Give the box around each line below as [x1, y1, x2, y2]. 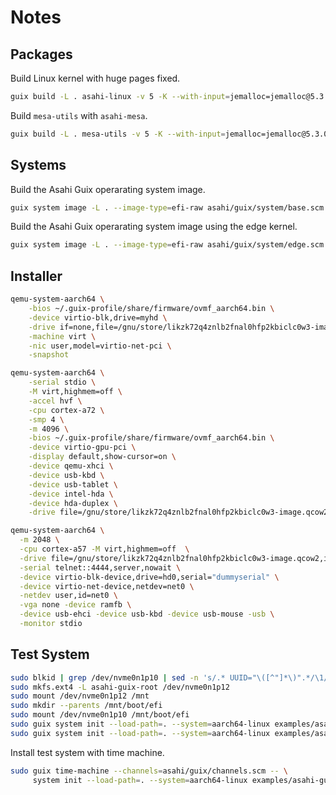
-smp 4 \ [28, 414, 65, 425]
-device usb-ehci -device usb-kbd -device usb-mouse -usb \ [19, 609, 275, 620]
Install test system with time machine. [10, 746, 165, 758]
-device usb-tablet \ [28, 479, 118, 490]
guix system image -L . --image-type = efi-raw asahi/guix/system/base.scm [10, 202, 325, 213]
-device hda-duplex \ [28, 498, 118, 508]
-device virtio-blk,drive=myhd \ [28, 312, 168, 323]
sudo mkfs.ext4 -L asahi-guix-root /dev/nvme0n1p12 [10, 682, 230, 692]
